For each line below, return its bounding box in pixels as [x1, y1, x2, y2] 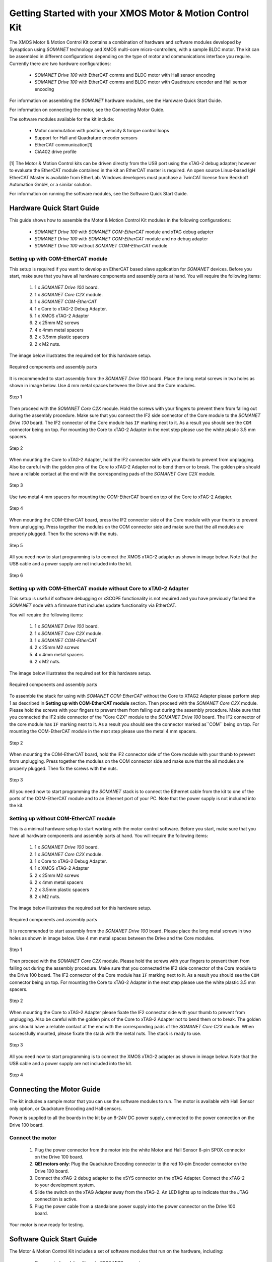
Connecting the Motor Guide [9, 1085, 101, 1094]
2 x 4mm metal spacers [34, 879, 84, 885]
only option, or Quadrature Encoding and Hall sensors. [9, 1106, 122, 1112]
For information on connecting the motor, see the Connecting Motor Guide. [9, 107, 165, 113]
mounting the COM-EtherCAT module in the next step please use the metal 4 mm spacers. [9, 728, 197, 734]
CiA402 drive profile [34, 149, 77, 155]
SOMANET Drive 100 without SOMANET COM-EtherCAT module [34, 243, 168, 249]
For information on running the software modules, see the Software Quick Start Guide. [9, 191, 188, 197]
